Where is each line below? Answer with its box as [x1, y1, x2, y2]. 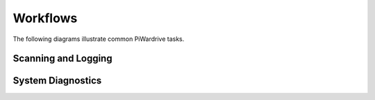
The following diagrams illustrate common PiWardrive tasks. [12, 35, 185, 43]
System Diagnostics [12, 75, 102, 87]
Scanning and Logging [12, 53, 112, 65]
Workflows [12, 10, 78, 26]
